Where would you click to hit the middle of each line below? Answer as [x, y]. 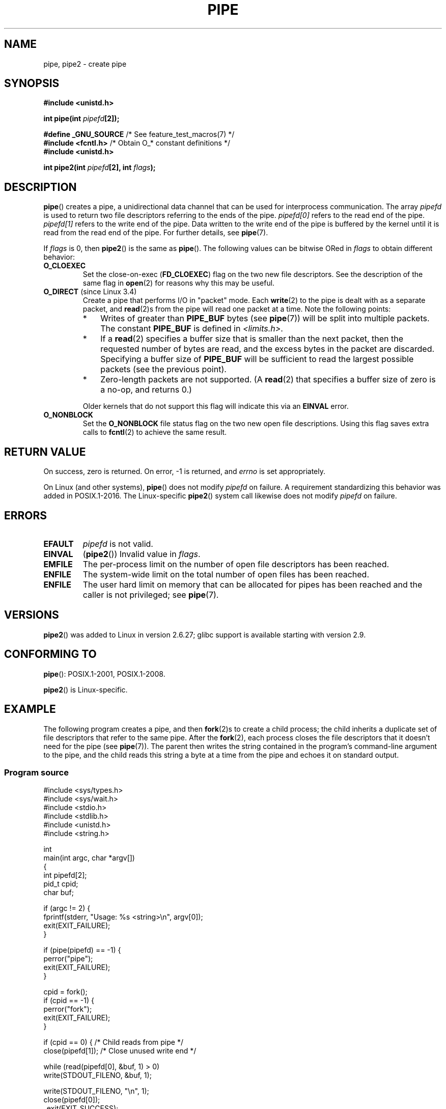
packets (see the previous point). [163, 369]
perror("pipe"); [68, 959]
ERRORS [26, 515]
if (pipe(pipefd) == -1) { [82, 950]
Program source [36, 772]
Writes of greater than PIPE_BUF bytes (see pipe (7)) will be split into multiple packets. [265, 318]
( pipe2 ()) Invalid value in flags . [142, 554]
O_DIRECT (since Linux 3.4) [90, 292]
